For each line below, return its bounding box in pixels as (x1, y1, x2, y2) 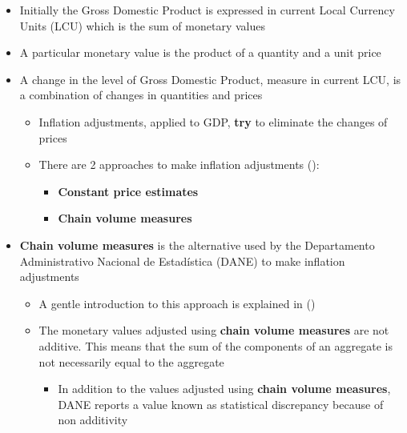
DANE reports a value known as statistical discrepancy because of (58, 395, 384, 412)
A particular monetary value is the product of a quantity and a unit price (19, 44, 381, 61)
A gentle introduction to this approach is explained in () (38, 295, 316, 311)
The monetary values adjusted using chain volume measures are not (38, 322, 389, 339)
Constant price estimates (58, 182, 199, 199)
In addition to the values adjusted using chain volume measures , (58, 380, 391, 397)
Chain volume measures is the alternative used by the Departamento (19, 236, 375, 253)
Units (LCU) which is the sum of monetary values (19, 17, 265, 34)
